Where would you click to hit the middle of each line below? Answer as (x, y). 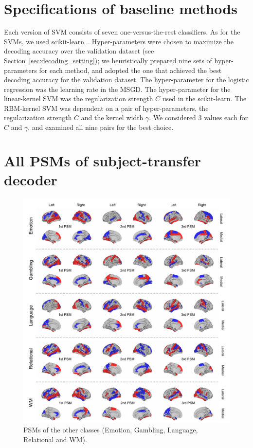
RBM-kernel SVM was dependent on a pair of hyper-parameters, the (106, 108)
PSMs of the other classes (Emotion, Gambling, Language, (111, 430)
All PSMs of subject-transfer (102, 160)
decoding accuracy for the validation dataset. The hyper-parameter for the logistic (126, 80)
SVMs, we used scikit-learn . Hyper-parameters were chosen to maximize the (119, 41)
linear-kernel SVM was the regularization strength (79, 99)
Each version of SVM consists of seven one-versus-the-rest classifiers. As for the (122, 32)
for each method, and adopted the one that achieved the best (130, 70)
